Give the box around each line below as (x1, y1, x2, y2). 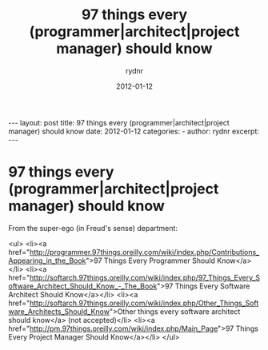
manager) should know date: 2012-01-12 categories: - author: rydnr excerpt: (8, 126, 260, 136)
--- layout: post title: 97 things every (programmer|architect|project (8, 117, 230, 127)
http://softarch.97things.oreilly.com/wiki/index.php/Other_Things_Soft (29, 298, 259, 308)
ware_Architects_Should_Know (8, 306, 110, 316)
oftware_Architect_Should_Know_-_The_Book (8, 281, 158, 291)
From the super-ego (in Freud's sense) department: (8, 223, 178, 233)
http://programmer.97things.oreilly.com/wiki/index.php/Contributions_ (29, 247, 260, 257)
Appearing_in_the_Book (8, 256, 86, 265)
